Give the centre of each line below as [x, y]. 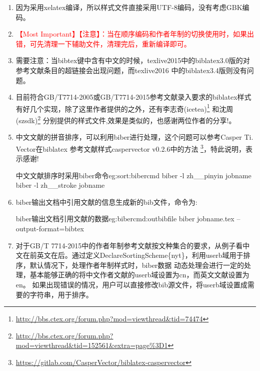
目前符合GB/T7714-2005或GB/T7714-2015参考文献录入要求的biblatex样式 [133, 97]
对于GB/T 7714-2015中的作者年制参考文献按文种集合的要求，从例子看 [129, 245]
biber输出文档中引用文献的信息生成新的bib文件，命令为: [106, 202]
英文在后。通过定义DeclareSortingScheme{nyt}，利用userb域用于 [140, 255]
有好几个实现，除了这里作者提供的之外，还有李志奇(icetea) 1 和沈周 [124, 108]
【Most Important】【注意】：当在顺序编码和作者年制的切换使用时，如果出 [135, 34]
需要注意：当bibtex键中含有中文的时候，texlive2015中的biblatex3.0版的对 [133, 60]
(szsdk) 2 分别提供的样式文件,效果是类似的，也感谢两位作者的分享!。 [126, 119]
